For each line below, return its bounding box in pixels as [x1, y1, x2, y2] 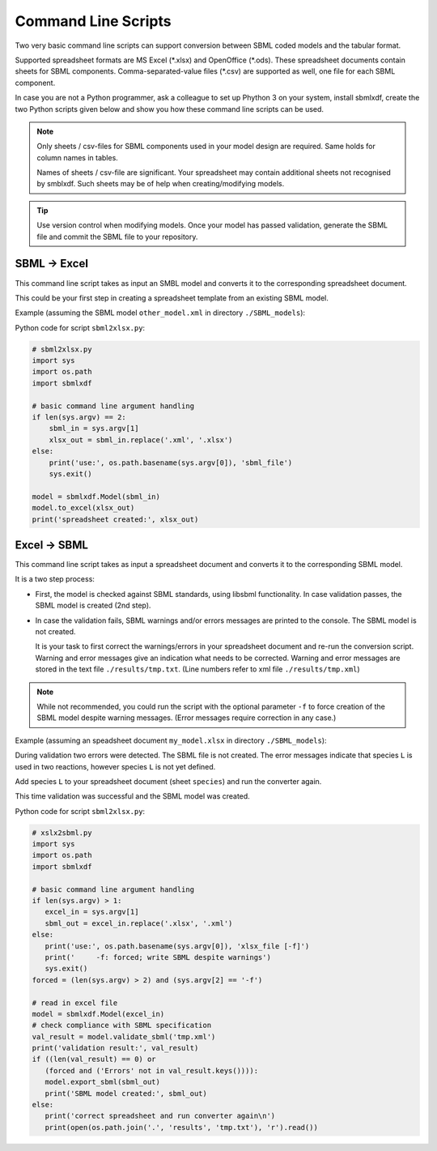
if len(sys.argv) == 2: [32, 413, 127, 422]
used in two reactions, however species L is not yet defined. [15, 761, 216, 771]
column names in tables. [36, 152, 119, 162]
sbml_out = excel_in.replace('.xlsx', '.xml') [45, 919, 233, 927]
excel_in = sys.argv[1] [45, 907, 139, 917]
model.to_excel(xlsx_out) [32, 503, 135, 513]
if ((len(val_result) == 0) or [32, 1055, 157, 1064]
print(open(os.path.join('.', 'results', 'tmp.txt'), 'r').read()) [45, 1123, 319, 1132]
